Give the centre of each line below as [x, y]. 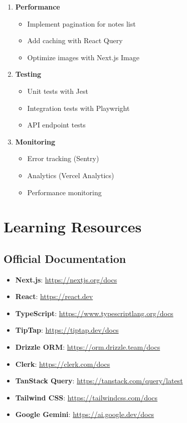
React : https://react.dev [54, 296]
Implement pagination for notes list [81, 23]
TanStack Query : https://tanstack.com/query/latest [99, 381]
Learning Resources [73, 227]
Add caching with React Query [75, 40]
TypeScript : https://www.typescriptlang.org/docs [94, 313]
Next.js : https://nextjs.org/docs [66, 279]
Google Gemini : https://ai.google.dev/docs [85, 414]
